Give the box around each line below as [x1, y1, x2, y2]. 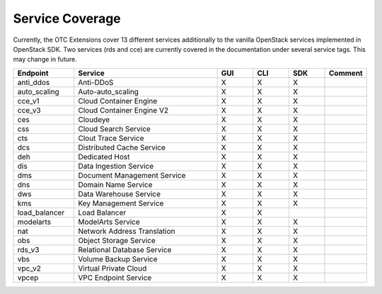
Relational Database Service [78, 244, 172, 254]
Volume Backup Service [78, 254, 158, 264]
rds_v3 [17, 244, 40, 254]
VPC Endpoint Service [78, 273, 152, 283]
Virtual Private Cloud [78, 263, 147, 273]
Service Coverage [13, 11, 122, 26]
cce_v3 [17, 105, 42, 115]
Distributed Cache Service [78, 142, 166, 152]
